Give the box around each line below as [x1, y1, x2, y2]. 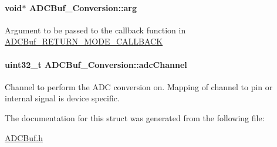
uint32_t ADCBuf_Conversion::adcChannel [5, 58, 187, 70]
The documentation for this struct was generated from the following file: [5, 111, 265, 124]
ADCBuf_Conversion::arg [29, 1, 137, 13]
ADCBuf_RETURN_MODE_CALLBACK [5, 35, 163, 47]
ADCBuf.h [5, 131, 43, 143]
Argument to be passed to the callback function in [5, 23, 186, 36]
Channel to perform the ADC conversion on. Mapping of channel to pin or [5, 80, 273, 93]
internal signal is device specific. [5, 92, 120, 104]
